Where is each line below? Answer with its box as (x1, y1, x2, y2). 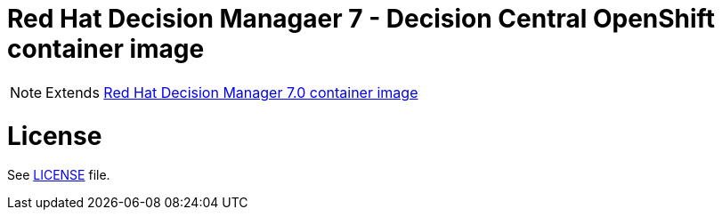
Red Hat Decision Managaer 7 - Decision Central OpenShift (7, 4, 715, 34)
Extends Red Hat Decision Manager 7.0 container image (45, 83, 418, 101)
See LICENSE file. (7, 167, 110, 183)
